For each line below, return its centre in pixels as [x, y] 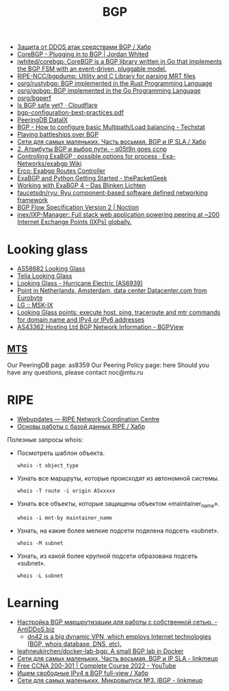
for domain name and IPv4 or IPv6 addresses [81, 320]
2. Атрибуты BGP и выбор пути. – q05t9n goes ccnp [92, 149]
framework [32, 200]
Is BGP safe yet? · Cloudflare [57, 105]
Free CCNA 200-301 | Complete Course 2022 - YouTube [96, 666]
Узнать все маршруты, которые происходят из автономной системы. [118, 478]
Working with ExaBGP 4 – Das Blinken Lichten [81, 185]
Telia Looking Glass [44, 276]
